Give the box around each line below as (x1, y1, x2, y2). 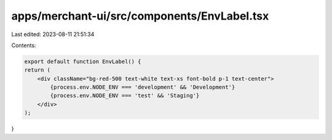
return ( (24, 67, 51, 73)
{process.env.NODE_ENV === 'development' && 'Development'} (50, 84, 235, 91)
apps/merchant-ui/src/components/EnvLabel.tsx (11, 9, 269, 23)
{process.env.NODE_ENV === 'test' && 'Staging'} (50, 92, 200, 99)
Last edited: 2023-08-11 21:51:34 (11, 31, 95, 38)
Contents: (11, 42, 36, 49)
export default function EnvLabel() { (24, 58, 141, 65)
